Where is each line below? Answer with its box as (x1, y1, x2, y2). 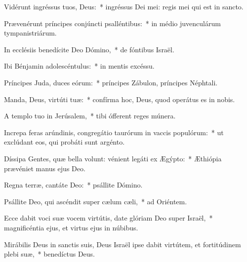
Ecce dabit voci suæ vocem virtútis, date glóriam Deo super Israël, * (4, 213, 213, 223)
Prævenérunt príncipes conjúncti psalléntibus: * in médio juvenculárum (4, 18, 221, 28)
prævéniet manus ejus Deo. (4, 163, 85, 173)
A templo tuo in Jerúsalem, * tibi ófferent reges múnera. (4, 111, 176, 121)
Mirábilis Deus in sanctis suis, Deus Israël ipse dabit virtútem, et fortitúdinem (4, 239, 241, 249)
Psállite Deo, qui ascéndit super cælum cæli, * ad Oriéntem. (4, 196, 187, 206)
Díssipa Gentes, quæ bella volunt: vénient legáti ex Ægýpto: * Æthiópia (4, 153, 222, 163)
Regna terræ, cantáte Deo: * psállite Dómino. (4, 180, 143, 190)
